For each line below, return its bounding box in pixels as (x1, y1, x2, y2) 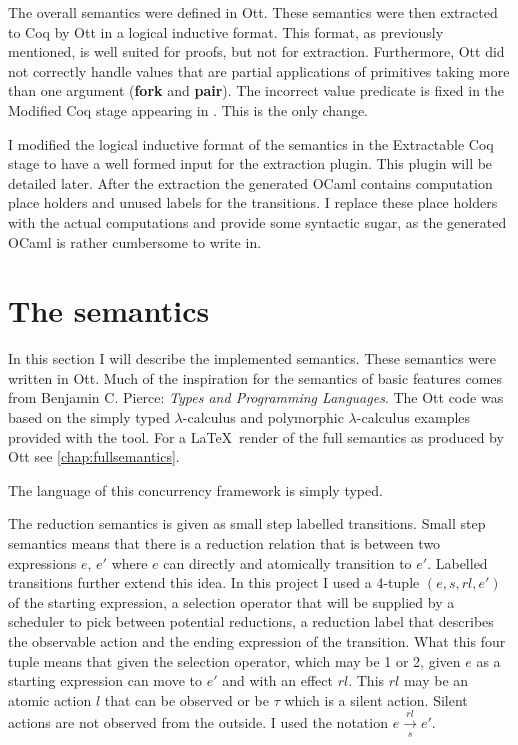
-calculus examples (356, 407, 471, 428)
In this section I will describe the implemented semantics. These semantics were (8, 348, 496, 369)
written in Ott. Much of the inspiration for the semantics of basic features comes (8, 367, 503, 388)
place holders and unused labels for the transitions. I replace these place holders (8, 192, 498, 213)
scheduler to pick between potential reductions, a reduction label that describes (8, 611, 494, 632)
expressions (8, 552, 77, 573)
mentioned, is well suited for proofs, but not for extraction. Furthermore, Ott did (8, 41, 505, 62)
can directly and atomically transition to (163, 552, 412, 573)
